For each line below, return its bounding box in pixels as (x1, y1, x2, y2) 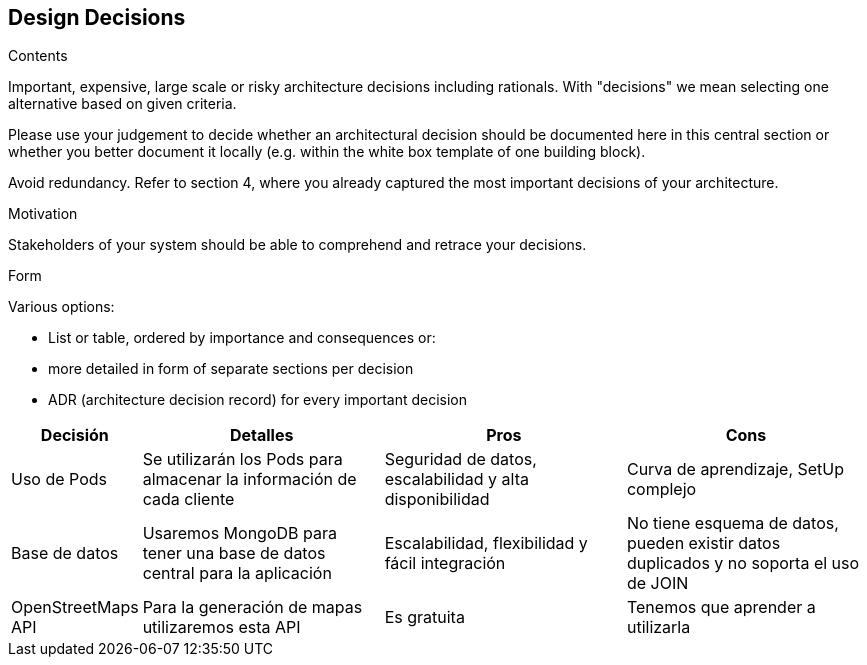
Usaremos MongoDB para (142, 523, 337, 544)
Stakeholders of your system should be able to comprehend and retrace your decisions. (8, 236, 587, 254)
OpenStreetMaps (11, 597, 139, 618)
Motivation (8, 205, 78, 223)
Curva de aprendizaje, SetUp (626, 459, 845, 480)
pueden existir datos (626, 533, 781, 554)
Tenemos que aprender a (626, 597, 816, 618)
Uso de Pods (11, 469, 108, 490)
